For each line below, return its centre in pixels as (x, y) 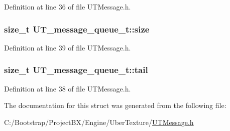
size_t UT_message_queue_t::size (77, 29)
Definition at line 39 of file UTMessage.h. (68, 47)
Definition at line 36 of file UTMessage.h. (68, 6)
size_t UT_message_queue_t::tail (76, 70)
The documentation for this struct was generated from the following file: (115, 105)
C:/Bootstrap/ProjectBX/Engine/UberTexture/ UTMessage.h (99, 122)
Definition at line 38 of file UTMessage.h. (68, 88)
